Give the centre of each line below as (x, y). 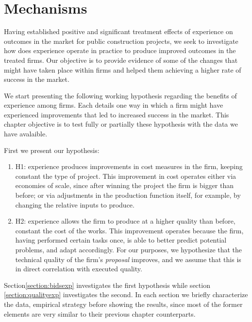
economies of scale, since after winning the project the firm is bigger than (125, 185)
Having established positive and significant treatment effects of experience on (118, 31)
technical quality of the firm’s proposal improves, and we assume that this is (128, 259)
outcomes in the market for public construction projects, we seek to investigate (121, 41)
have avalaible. (26, 134)
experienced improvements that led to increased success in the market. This (117, 114)
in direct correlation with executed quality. (79, 269)
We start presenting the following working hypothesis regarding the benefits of (120, 95)
